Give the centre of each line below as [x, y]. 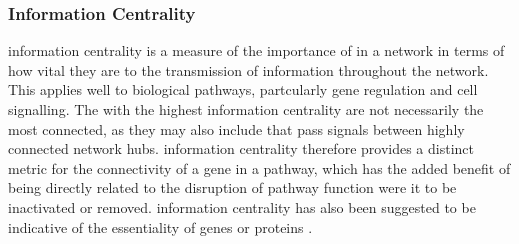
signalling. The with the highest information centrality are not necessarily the [246, 109]
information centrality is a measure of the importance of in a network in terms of [256, 50]
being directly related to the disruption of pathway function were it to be [232, 187]
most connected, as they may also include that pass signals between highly [236, 128]
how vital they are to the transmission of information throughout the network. [248, 69]
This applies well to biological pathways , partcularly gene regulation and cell [243, 89]
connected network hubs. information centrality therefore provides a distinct [241, 148]
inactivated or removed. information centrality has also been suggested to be [242, 206]
